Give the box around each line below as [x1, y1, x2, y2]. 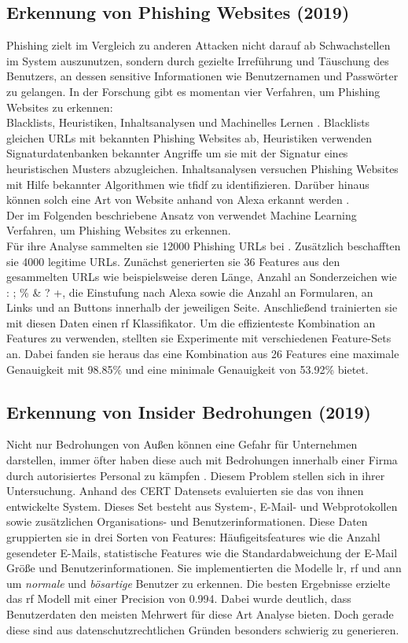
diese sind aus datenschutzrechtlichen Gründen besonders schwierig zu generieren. [6, 621, 399, 637]
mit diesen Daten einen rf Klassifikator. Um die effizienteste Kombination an [6, 314, 376, 331]
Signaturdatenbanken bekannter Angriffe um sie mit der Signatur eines [6, 145, 348, 161]
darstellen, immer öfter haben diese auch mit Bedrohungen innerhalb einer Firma [6, 452, 398, 468]
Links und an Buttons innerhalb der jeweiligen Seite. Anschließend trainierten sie [6, 299, 398, 316]
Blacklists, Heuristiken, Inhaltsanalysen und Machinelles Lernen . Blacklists [6, 114, 370, 131]
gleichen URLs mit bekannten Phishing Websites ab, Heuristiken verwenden [6, 129, 372, 146]
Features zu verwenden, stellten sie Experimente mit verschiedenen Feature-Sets [6, 330, 391, 346]
